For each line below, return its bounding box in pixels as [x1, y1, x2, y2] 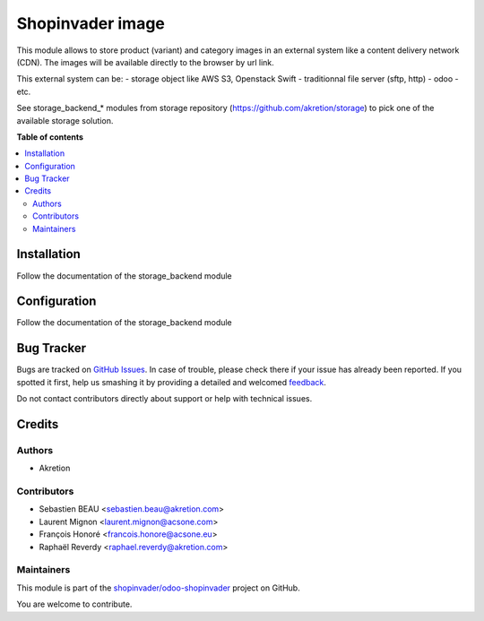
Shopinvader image [16, 13, 166, 33]
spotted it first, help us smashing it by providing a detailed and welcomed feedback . [16, 376, 327, 387]
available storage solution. [16, 115, 114, 125]
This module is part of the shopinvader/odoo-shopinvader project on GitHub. [16, 582, 300, 593]
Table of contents [16, 131, 84, 142]
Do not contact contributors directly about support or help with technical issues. [16, 393, 313, 404]
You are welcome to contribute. [16, 599, 133, 609]
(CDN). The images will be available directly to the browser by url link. [16, 56, 275, 67]
